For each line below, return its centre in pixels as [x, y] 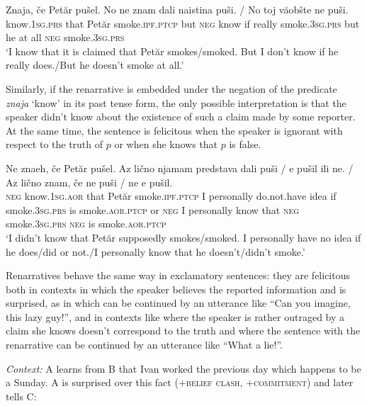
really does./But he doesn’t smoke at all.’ [95, 65]
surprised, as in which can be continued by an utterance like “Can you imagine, [178, 303]
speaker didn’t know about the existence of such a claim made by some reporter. [181, 117]
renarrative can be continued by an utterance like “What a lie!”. [144, 345]
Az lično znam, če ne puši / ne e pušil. [89, 182]
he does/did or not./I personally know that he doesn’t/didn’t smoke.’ [156, 251]
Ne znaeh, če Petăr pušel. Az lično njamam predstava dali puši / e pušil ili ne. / [180, 168]
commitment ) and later [304, 382]
